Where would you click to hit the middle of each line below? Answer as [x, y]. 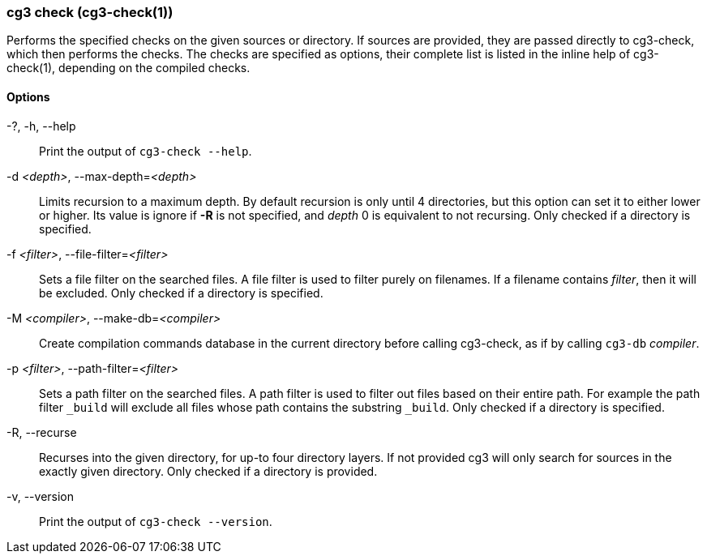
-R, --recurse [42, 432]
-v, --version [41, 496]
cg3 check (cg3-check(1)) [90, 12]
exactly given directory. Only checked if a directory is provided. [208, 471]
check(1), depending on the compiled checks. [129, 68]
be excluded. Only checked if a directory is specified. [181, 293]
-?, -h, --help [41, 126]
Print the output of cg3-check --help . [146, 151]
